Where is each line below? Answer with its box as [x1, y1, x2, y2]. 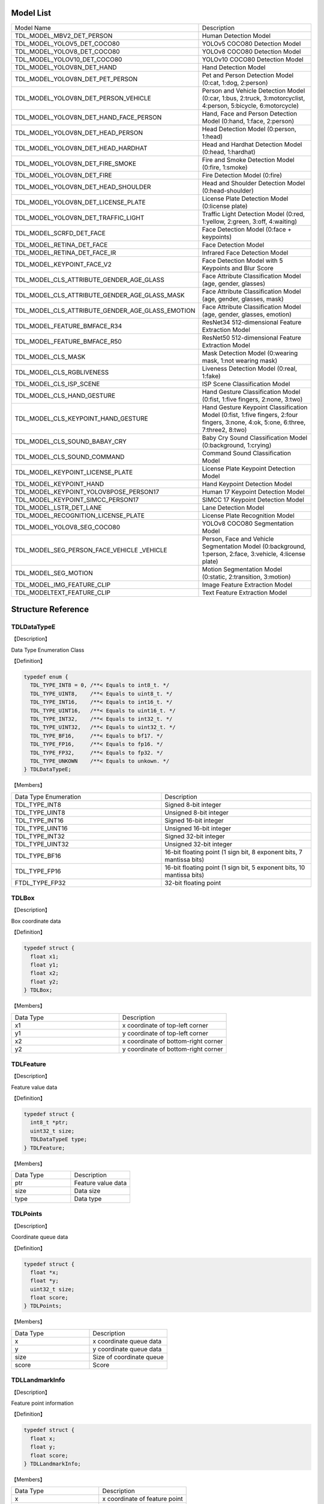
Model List [11, 8, 51, 18]
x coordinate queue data [92, 1337, 162, 1345]
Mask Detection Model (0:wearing [202, 349, 298, 357]
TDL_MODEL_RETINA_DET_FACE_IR [14, 248, 116, 257]
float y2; [30, 978, 59, 985]
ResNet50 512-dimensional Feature [202, 333, 301, 342]
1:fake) [202, 372, 221, 380]
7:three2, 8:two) [202, 425, 247, 434]
